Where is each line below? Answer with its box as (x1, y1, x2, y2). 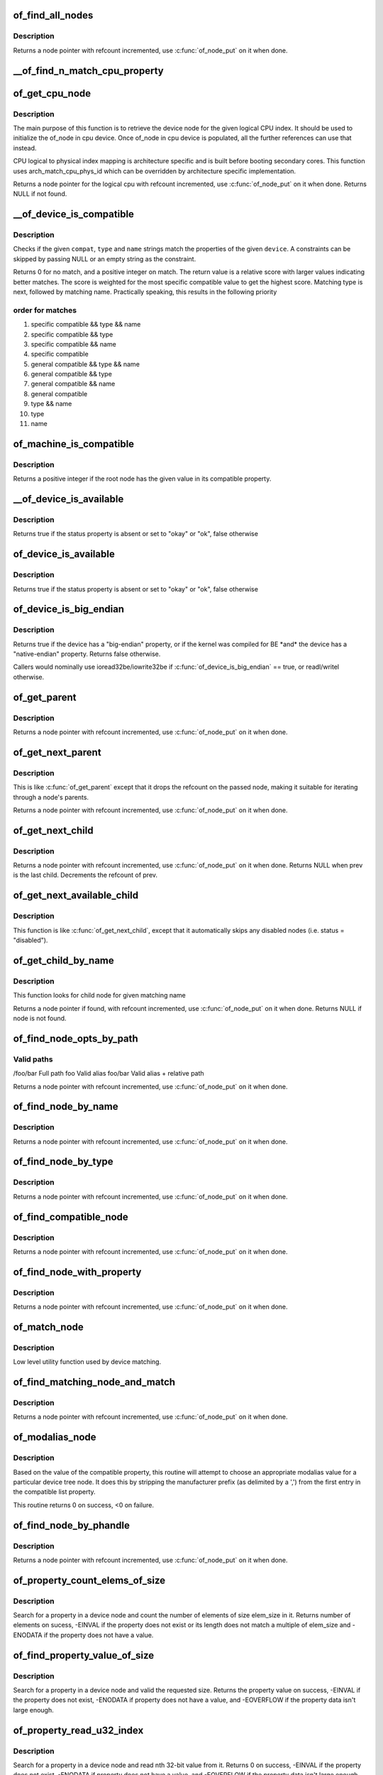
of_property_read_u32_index (13, 1724, 144, 1736)
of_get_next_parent (13, 746, 102, 758)
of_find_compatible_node (13, 1211, 129, 1223)
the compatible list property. (13, 1487, 96, 1496)
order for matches (13, 305, 77, 315)
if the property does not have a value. (43, 1630, 154, 1639)
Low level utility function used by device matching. (13, 1358, 162, 1366)
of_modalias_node (13, 1431, 96, 1443)
